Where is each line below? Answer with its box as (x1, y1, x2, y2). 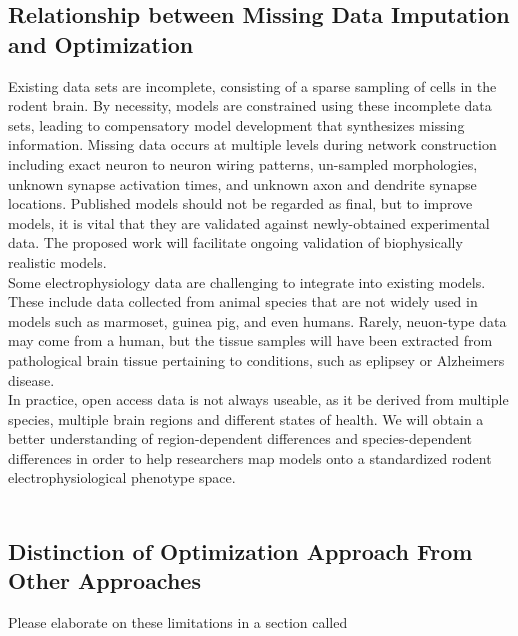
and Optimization (8, 28, 194, 59)
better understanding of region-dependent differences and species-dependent (8, 428, 473, 449)
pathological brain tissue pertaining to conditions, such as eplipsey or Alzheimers (8, 349, 505, 370)
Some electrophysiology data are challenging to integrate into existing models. (8, 271, 486, 292)
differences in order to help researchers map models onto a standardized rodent (8, 447, 492, 468)
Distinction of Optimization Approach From (8, 536, 473, 567)
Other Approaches (8, 565, 201, 596)
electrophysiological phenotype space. (8, 467, 236, 488)
